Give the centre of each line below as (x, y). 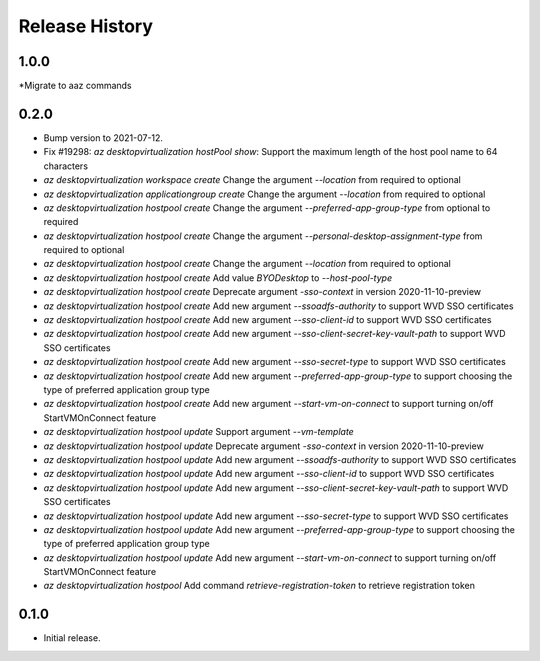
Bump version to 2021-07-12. (103, 137)
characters (66, 166)
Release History (86, 26)
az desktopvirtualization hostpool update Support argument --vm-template (198, 432)
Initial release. (72, 638)
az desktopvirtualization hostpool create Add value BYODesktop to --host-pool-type (218, 277)
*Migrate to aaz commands (75, 86)
